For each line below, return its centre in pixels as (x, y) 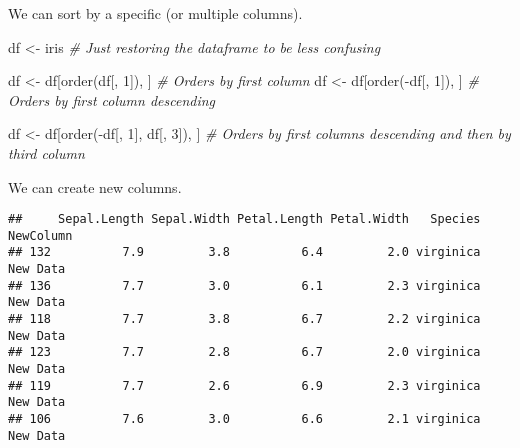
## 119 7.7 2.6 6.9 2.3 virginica (244, 385)
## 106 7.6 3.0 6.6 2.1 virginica (244, 419)
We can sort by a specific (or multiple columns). (155, 13)
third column (46, 152)
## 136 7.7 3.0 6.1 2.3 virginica (244, 285)
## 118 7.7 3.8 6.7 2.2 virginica (244, 319)
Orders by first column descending (112, 99)
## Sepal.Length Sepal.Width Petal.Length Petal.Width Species (244, 219)
